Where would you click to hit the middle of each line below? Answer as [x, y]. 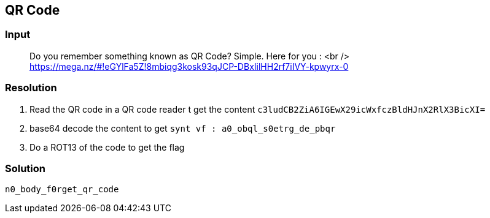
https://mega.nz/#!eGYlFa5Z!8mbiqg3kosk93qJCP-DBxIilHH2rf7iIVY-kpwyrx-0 [189, 66]
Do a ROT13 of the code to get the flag [107, 147]
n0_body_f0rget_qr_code [62, 190]
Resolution [31, 88]
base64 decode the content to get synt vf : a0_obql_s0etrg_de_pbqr [183, 128]
